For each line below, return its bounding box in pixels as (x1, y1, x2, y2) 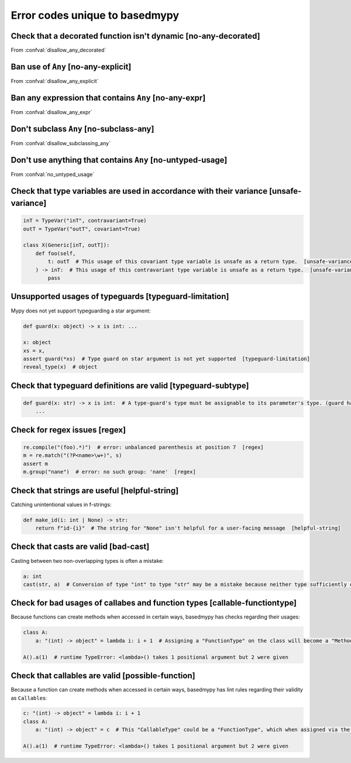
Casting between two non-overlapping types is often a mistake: (11, 557, 164, 564)
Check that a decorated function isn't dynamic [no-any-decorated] (11, 31, 260, 41)
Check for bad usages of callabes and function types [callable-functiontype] (11, 598, 297, 608)
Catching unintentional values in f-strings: (11, 501, 112, 508)
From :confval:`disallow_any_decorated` (11, 47, 106, 54)
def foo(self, (35, 250, 76, 257)
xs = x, (23, 347, 45, 354)
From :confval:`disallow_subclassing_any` (11, 139, 111, 146)
